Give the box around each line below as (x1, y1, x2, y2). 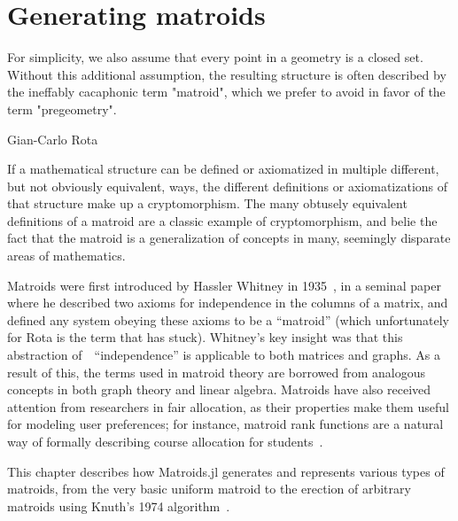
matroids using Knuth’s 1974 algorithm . (7, 496, 230, 515)
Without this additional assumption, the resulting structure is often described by (7, 65, 446, 83)
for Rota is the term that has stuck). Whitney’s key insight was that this (7, 328, 403, 346)
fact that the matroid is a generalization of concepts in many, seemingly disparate (7, 229, 451, 247)
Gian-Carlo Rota (7, 129, 98, 148)
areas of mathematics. (7, 246, 126, 265)
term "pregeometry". (7, 99, 117, 118)
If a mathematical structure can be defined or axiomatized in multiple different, (7, 159, 439, 178)
